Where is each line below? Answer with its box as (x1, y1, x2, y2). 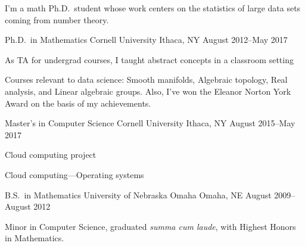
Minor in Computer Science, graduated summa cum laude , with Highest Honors (5, 220, 296, 232)
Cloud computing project (5, 148, 97, 161)
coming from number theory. (5, 13, 109, 26)
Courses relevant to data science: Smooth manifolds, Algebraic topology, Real (5, 73, 288, 86)
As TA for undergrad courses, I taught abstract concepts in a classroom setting (5, 53, 294, 66)
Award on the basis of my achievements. (5, 96, 151, 109)
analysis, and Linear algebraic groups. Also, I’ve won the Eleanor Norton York (5, 85, 291, 97)
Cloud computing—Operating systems (5, 168, 144, 180)
